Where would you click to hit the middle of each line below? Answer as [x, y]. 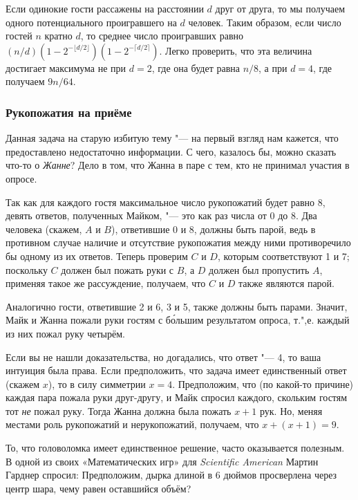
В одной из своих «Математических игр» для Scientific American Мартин [162, 461]
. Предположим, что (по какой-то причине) [263, 383]
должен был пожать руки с [117, 269]
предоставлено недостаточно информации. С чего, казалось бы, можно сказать [171, 151]
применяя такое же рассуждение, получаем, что [106, 283]
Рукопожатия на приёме [69, 112]
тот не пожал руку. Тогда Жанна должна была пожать [119, 410]
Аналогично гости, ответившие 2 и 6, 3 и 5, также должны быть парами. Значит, [177, 306]
